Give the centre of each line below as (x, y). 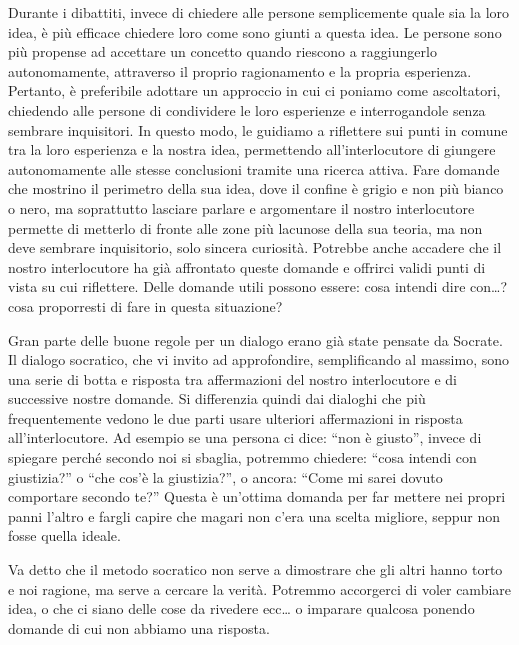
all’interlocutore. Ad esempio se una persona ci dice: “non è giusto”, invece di (245, 437)
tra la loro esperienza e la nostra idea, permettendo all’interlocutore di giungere (252, 149)
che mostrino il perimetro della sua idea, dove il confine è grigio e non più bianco (256, 188)
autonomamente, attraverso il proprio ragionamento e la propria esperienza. (240, 70)
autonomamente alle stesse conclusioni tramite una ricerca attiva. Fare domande (254, 168)
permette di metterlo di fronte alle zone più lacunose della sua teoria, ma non (245, 227)
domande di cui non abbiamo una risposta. (139, 627)
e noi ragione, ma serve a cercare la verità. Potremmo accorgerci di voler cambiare (260, 588)
